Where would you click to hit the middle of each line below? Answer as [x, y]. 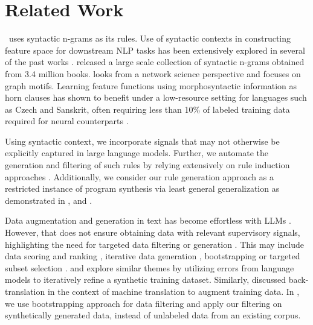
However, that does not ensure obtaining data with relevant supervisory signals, [153, 232]
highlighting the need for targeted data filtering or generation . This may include [154, 244]
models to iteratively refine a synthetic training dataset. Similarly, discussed [145, 279]
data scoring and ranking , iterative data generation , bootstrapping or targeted [153, 256]
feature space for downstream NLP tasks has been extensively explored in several [155, 50]
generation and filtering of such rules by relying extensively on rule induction [147, 165]
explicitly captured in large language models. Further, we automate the [137, 153]
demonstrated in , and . [49, 200]
